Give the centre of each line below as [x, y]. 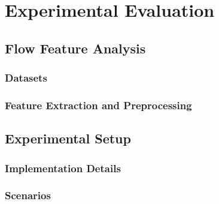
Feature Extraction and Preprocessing [98, 105]
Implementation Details [63, 168]
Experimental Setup [68, 138]
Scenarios [28, 195]
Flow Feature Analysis [75, 48]
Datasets [26, 78]
